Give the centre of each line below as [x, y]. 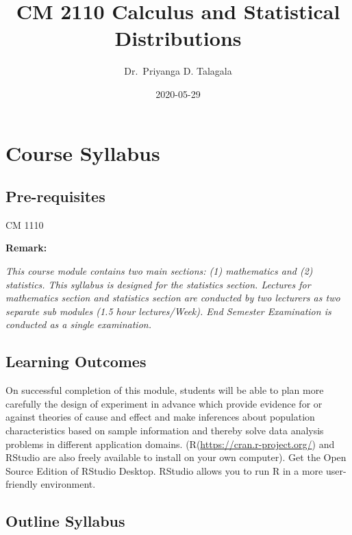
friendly [22, 484]
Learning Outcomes [76, 361]
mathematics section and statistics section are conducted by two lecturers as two [173, 298]
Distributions [178, 38]
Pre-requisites [55, 196]
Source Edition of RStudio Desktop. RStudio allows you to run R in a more [164, 470]
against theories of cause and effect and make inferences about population [160, 417]
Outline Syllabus [65, 521]
